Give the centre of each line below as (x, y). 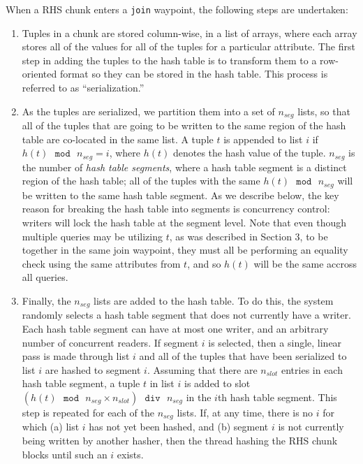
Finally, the (46, 300)
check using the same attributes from (101, 263)
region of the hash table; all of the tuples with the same (141, 181)
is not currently (311, 427)
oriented (39, 74)
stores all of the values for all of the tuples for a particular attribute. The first (188, 46)
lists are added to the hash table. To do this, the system (214, 300)
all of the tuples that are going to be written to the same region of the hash (184, 125)
